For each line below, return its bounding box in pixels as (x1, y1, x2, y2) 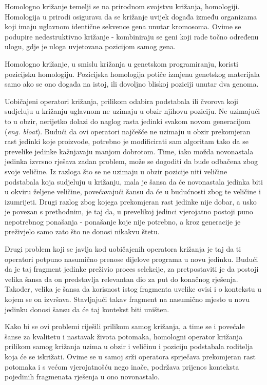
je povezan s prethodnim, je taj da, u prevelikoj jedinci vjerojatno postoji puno (5, 206, 253, 217)
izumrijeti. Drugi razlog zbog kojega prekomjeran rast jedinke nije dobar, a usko (5, 196, 257, 207)
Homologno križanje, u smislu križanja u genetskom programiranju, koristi (5, 58, 238, 69)
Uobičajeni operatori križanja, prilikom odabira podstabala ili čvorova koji (5, 95, 239, 106)
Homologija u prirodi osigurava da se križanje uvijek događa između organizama (5, 11, 257, 22)
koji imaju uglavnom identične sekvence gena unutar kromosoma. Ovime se (5, 21, 241, 32)
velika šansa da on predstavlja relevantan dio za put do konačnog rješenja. (5, 273, 238, 284)
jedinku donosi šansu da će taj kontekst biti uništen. (5, 303, 169, 314)
